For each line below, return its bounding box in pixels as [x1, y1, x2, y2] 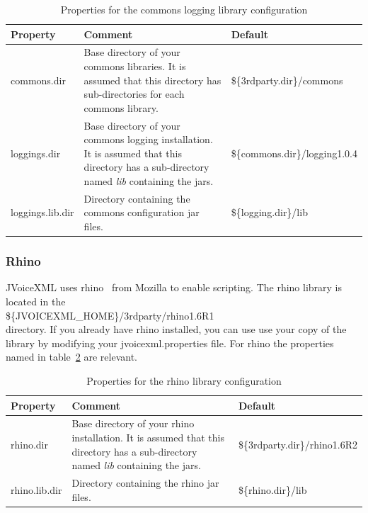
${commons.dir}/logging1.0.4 [231, 145, 357, 160]
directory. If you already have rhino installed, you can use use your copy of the [6, 322, 347, 337]
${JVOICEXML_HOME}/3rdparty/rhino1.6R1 [6, 308, 214, 322]
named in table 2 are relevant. [6, 349, 137, 364]
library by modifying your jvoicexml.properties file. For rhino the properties [6, 335, 334, 350]
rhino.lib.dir [11, 482, 62, 497]
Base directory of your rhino [71, 416, 195, 431]
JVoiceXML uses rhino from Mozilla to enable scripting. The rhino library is [6, 280, 343, 295]
